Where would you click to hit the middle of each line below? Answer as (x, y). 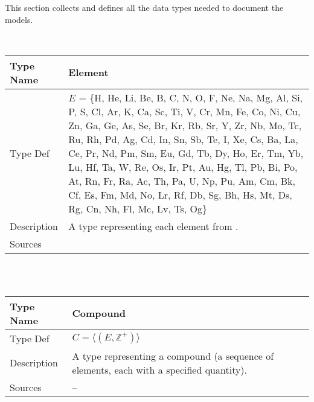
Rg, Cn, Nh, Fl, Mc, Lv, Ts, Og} (138, 208)
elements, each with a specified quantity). (160, 369)
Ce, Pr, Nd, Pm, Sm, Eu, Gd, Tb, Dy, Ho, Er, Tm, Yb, (186, 153)
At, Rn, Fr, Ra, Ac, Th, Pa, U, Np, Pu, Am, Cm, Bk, (182, 180)
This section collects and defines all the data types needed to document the (144, 7)
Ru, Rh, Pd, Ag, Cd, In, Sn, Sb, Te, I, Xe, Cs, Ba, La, (183, 139)
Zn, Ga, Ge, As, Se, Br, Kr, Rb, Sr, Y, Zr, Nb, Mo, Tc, (185, 125)
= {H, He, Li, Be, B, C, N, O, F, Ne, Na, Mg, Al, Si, (191, 97)
